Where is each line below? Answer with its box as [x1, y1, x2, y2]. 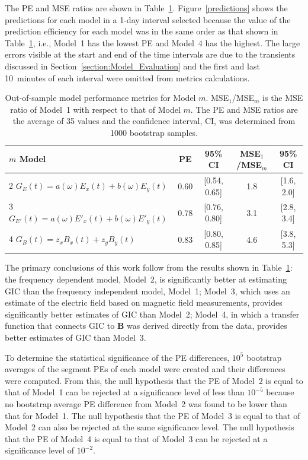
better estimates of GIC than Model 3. [5, 331, 146, 343]
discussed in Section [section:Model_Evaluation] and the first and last [5, 59, 260, 72]
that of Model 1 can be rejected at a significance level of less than [5, 386, 245, 398]
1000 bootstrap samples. [110, 126, 198, 138]
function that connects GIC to [5, 319, 115, 332]
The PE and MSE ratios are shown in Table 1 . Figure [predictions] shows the [5, 2, 288, 14]
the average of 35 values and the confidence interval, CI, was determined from [12, 115, 296, 127]
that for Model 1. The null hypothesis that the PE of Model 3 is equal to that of [5, 409, 300, 421]
